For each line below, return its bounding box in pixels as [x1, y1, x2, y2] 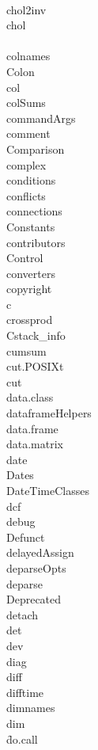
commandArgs [6, 109, 76, 126]
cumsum [6, 342, 47, 359]
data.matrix [6, 436, 64, 452]
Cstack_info [6, 327, 66, 344]
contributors [6, 234, 66, 250]
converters [6, 265, 55, 281]
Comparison [6, 140, 65, 157]
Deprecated [6, 591, 62, 607]
